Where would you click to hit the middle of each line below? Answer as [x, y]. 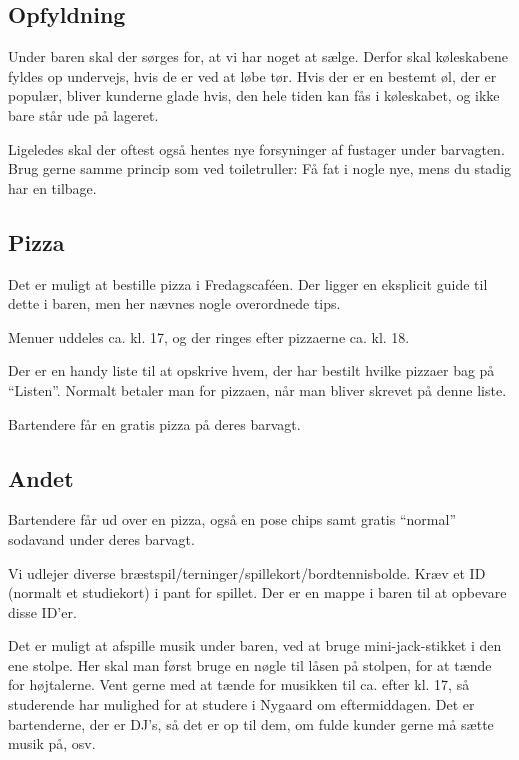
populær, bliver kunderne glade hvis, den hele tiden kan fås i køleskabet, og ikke [254, 95]
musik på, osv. [52, 743]
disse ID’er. [42, 611]
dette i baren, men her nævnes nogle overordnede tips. [174, 303]
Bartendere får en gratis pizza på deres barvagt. [154, 423]
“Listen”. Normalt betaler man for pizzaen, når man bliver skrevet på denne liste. [257, 389]
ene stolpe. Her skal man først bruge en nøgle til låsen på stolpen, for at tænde [250, 664]
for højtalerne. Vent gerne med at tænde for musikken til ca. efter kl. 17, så [239, 684]
